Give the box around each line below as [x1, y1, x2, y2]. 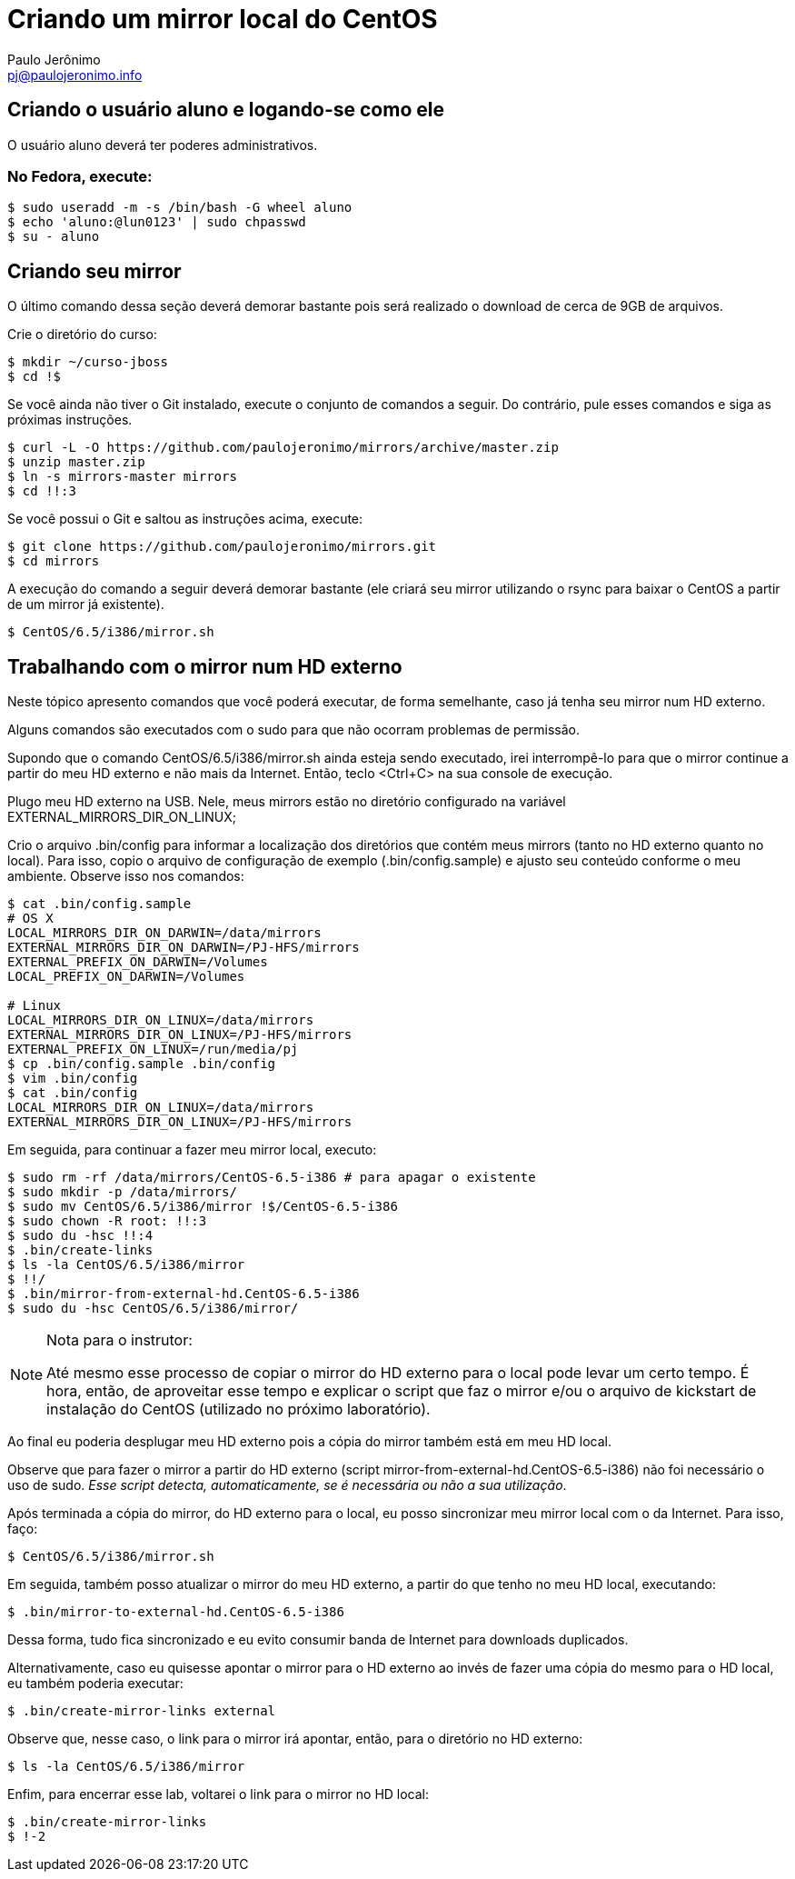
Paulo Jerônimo [7, 51, 101, 67]
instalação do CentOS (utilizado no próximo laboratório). [46, 1400, 431, 1419]
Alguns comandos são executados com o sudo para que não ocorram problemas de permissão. [7, 722, 580, 738]
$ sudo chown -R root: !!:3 [7, 1214, 207, 1229]
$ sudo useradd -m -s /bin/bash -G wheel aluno [7, 200, 353, 215]
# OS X [7, 911, 54, 926]
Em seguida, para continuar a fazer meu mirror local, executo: [7, 1142, 377, 1158]
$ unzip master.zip [7, 455, 145, 470]
